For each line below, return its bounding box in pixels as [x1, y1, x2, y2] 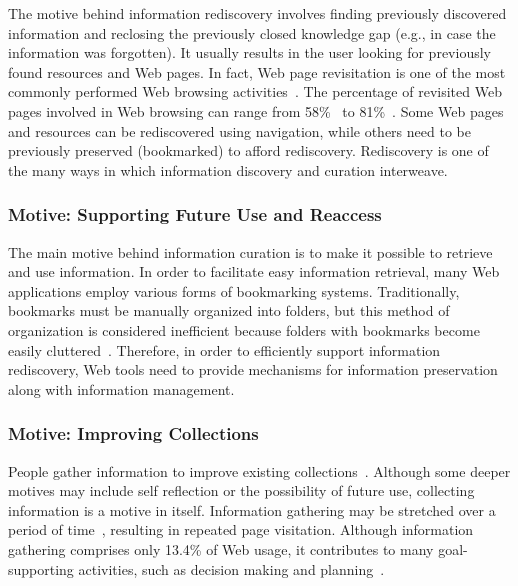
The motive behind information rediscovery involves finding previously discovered [8, 3, 507, 23]
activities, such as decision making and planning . [78, 558, 385, 579]
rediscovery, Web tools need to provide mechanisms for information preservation [8, 359, 498, 380]
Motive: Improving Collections [8, 421, 259, 446]
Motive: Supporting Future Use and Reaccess [8, 202, 382, 227]
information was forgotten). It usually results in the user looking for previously [8, 42, 491, 63]
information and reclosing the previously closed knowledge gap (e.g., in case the [8, 22, 496, 43]
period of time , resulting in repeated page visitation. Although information [8, 519, 474, 540]
